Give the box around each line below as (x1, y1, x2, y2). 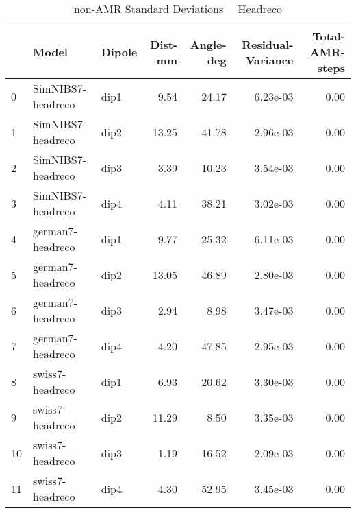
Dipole (101, 44, 138, 60)
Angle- (190, 36, 227, 52)
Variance (245, 51, 294, 68)
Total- (312, 28, 345, 44)
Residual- (242, 36, 294, 52)
